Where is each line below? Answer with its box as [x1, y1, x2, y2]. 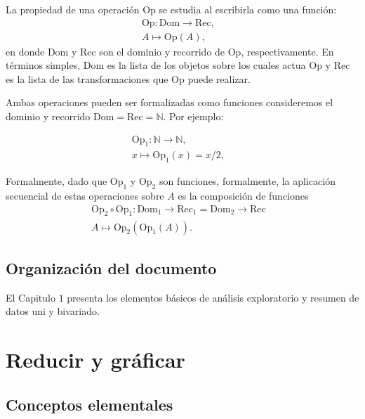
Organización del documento [6, 257, 217, 278]
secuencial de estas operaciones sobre [6, 188, 164, 203]
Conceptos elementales [6, 393, 173, 415]
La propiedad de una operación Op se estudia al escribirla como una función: [6, 2, 337, 16]
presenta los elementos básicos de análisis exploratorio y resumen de [67, 290, 359, 304]
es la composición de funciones [178, 188, 309, 203]
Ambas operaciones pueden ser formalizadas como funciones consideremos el [6, 95, 333, 110]
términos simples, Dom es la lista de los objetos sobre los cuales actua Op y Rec [6, 58, 350, 72]
